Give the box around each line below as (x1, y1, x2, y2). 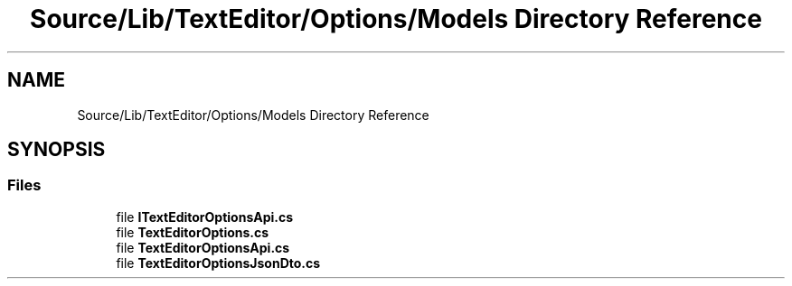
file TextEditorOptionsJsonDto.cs (116, 254, 321, 271)
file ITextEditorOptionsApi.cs (116, 208, 294, 225)
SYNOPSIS (7, 138, 106, 161)
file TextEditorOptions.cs (116, 224, 269, 240)
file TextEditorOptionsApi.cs (116, 239, 290, 255)
